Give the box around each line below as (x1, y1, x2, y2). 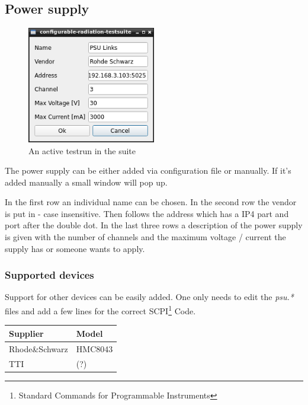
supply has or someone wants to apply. (5, 242, 145, 254)
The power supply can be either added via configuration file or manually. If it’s (5, 164, 291, 177)
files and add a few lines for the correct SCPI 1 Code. (5, 303, 196, 317)
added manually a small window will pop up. (5, 176, 168, 188)
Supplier (9, 327, 44, 339)
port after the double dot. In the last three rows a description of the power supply (5, 219, 303, 231)
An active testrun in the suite (28, 144, 136, 157)
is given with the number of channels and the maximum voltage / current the (5, 231, 286, 243)
